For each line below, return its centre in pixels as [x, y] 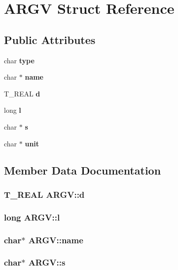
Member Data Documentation [83, 170]
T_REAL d [22, 93]
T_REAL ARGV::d [44, 194]
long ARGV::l [32, 217]
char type [19, 60]
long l [13, 110]
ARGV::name [56, 240]
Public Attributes [50, 39]
